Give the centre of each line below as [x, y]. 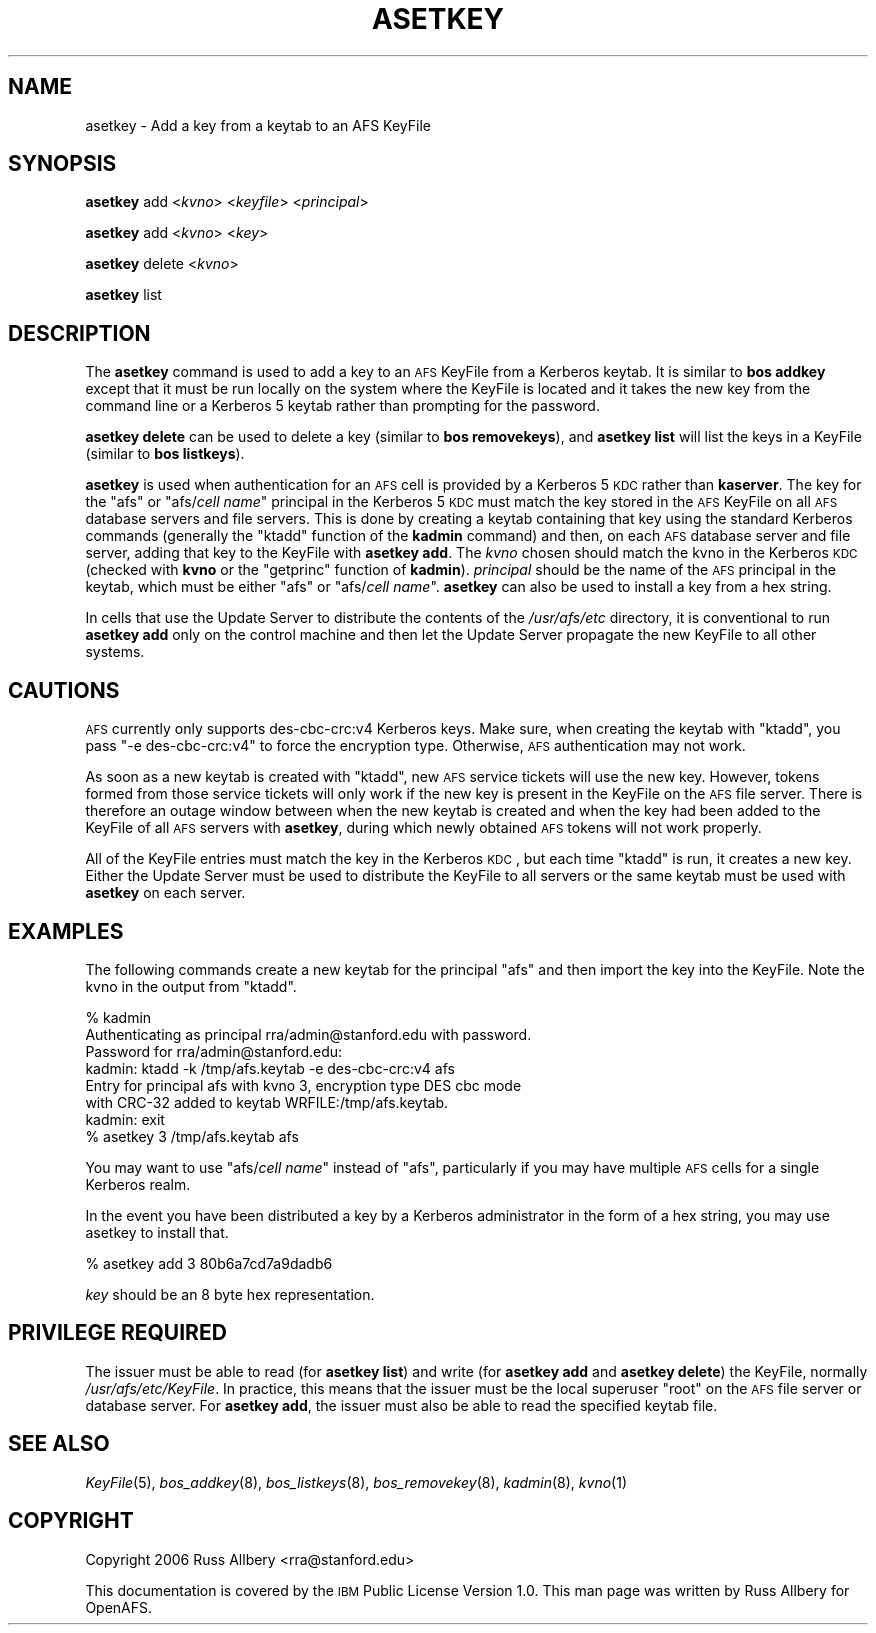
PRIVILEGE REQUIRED [117, 1333]
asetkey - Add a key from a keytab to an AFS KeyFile [258, 125]
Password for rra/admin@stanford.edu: [214, 1051]
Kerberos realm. [138, 1184]
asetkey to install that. [157, 1232]
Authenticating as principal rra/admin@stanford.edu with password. [308, 1034]
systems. [115, 652]
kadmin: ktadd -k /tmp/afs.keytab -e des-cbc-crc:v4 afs [270, 1068]
